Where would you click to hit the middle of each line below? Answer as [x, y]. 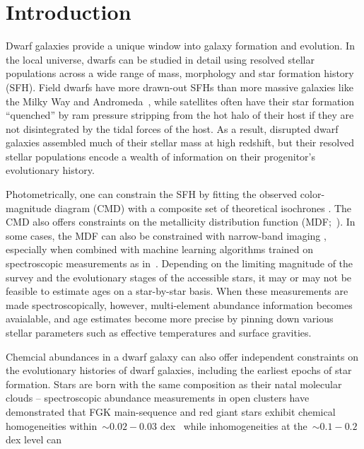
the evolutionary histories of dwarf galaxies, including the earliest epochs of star [179, 370]
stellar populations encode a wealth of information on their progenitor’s [160, 156]
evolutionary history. [50, 170]
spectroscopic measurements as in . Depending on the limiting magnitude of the [180, 263]
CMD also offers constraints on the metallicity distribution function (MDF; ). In [181, 222]
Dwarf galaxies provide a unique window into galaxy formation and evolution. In [180, 46]
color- [312, 194]
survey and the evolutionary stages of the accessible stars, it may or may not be [179, 277]
